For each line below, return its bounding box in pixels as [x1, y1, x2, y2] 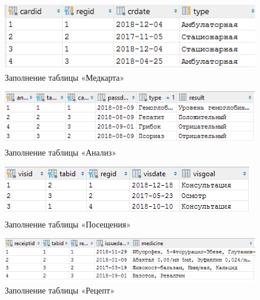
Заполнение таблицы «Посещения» [5, 217, 131, 230]
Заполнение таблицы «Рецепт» [5, 283, 115, 296]
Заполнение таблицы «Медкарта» [5, 71, 125, 83]
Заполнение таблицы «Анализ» [5, 146, 116, 158]
